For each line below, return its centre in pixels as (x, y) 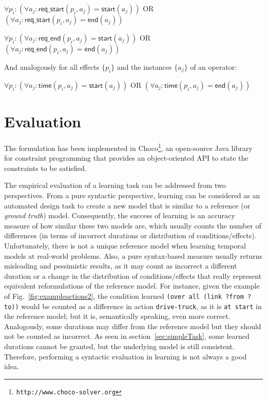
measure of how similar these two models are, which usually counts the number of (133, 225)
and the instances (144, 67)
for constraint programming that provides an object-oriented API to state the (126, 158)
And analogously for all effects (52, 67)
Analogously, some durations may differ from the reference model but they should (133, 326)
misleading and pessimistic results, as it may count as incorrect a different (121, 266)
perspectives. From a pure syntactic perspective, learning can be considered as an (132, 195)
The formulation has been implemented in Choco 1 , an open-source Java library (128, 147)
